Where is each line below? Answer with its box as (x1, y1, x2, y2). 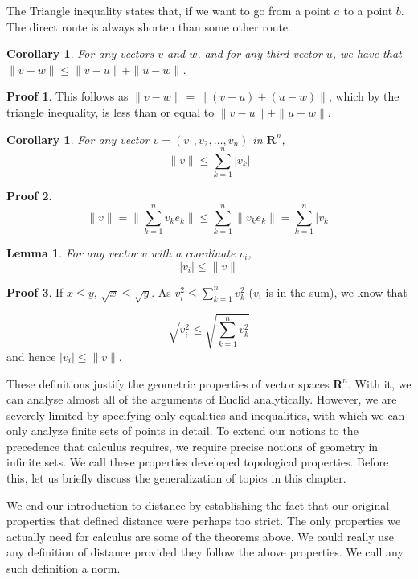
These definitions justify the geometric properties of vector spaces (6, 375, 330, 392)
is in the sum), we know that (265, 283, 408, 300)
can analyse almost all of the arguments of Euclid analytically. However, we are (6, 391, 397, 408)
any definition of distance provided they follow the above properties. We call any (6, 544, 404, 561)
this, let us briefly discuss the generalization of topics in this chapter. (6, 470, 346, 487)
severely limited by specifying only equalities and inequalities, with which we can (6, 406, 405, 423)
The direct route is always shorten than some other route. (6, 18, 291, 35)
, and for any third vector (197, 45, 322, 62)
